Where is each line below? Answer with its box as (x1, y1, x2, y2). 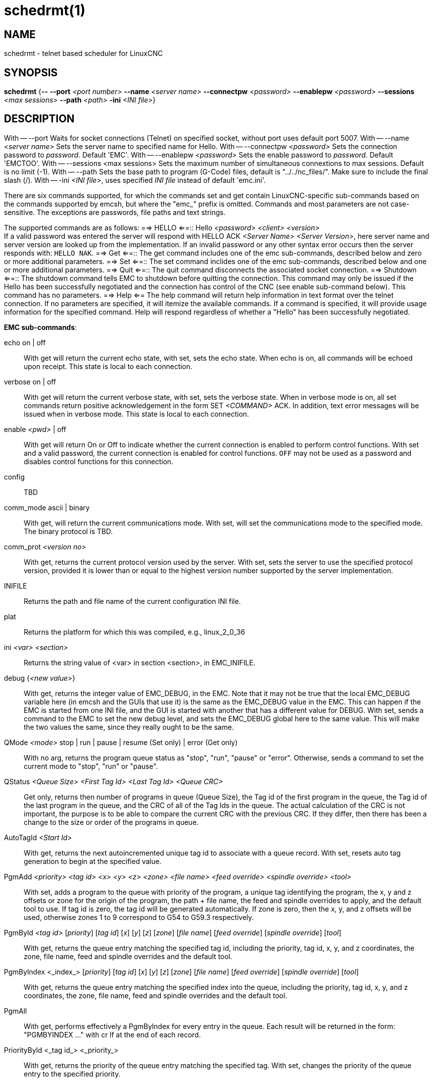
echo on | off (4, 338, 46, 347)
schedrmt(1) (4, 2, 86, 19)
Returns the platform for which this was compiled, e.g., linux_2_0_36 (24, 627, 245, 636)
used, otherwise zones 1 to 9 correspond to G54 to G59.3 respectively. (24, 913, 254, 921)
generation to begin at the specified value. (24, 857, 162, 865)
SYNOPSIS (4, 66, 58, 79)
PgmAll (4, 1006, 27, 1015)
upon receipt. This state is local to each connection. (24, 362, 192, 371)
